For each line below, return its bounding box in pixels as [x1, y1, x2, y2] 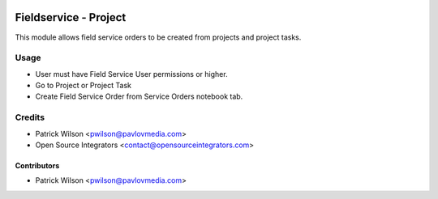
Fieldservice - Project [15, 11, 127, 24]
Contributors [15, 160, 60, 170]
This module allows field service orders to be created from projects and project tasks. [15, 32, 302, 42]
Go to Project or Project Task [35, 81, 131, 91]
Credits [15, 112, 45, 123]
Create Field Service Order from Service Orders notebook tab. [35, 91, 243, 101]
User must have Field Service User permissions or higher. [35, 69, 228, 78]
